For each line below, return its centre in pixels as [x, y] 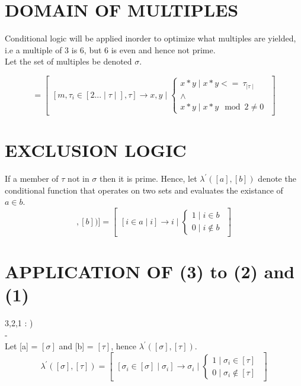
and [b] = [76, 346]
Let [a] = [21, 346]
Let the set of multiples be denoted [68, 61]
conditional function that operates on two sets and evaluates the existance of [144, 190]
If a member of [32, 178]
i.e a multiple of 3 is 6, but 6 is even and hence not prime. [110, 49]
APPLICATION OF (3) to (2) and [150, 271]
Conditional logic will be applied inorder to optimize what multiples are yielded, [150, 38]
